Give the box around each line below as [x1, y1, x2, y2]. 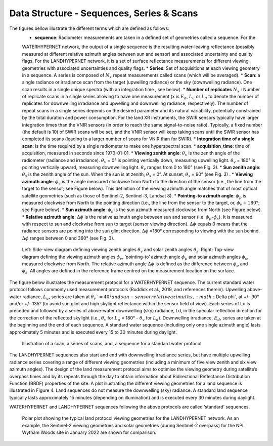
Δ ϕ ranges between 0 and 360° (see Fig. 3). [22, 235, 115, 241]
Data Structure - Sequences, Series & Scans [9, 8, 198, 19]
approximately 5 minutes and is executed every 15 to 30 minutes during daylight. [9, 329, 177, 335]
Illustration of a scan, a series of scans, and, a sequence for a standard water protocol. [22, 340, 203, 346]
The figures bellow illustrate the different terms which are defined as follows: [9, 25, 169, 31]
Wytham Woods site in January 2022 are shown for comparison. [22, 429, 157, 435]
